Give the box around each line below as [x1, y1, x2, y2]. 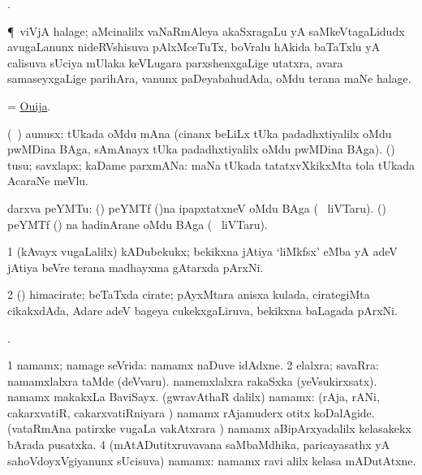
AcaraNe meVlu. [7, 172, 88, 189]
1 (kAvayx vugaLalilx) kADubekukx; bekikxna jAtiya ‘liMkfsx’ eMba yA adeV [7, 243, 398, 260]
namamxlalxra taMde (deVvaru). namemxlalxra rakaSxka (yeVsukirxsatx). [7, 372, 377, 389]
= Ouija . [7, 97, 51, 114]
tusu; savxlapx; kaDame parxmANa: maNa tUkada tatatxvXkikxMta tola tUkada [7, 156, 416, 173]
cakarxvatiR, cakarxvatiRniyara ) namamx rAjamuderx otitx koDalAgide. [7, 404, 375, 421]
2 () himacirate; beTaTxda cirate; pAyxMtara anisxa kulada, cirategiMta [7, 286, 370, 303]
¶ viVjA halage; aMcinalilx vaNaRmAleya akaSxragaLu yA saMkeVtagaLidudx [7, 22, 405, 39]
